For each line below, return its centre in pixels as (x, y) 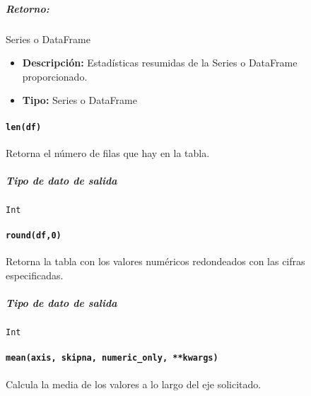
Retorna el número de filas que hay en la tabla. (108, 152)
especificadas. (35, 275)
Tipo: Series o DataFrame (80, 100)
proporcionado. (55, 76)
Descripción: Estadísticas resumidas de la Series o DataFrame (160, 63)
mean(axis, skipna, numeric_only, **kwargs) (112, 358)
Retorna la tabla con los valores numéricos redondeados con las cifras (155, 261)
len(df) (24, 127)
